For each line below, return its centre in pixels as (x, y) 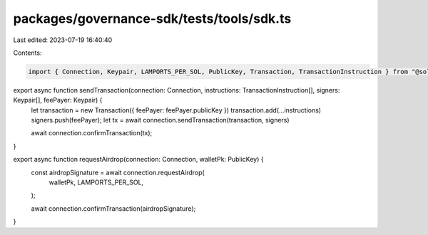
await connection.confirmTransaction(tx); (92, 133)
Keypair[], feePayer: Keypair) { (58, 100)
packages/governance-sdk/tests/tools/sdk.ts (152, 19)
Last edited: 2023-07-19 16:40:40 (63, 40)
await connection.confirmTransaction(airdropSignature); (113, 208)
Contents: (27, 53)
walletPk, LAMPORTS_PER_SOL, (96, 182)
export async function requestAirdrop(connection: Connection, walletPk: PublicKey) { (138, 160)
